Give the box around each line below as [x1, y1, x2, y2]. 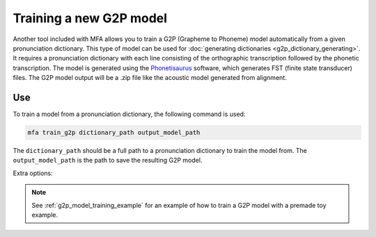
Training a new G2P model [13, 10, 167, 26]
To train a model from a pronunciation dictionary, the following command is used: [13, 110, 246, 118]
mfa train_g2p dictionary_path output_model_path [27, 129, 201, 136]
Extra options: [13, 169, 54, 177]
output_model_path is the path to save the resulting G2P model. [13, 156, 203, 165]
